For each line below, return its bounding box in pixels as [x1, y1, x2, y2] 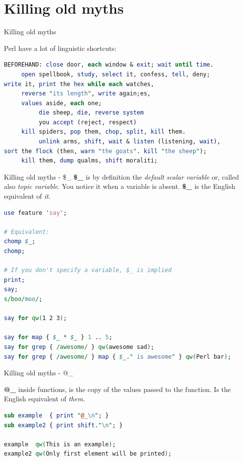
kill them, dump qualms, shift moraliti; [21, 157, 158, 164]
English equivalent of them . [4, 393, 85, 404]
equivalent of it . [4, 191, 51, 201]
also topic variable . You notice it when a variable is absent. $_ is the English [4, 181, 235, 191]
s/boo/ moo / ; [4, 295, 42, 302]
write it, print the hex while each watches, [4, 80, 154, 88]
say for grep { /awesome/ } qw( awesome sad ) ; [4, 343, 154, 350]
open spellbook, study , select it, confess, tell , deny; [21, 70, 210, 78]
